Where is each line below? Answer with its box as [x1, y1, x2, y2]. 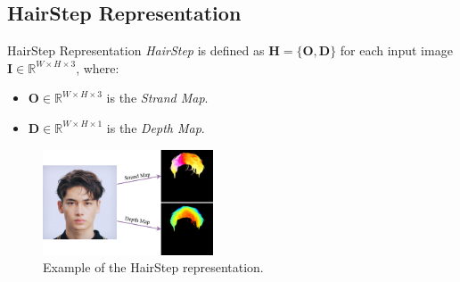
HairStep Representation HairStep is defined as [7, 41, 265, 60]
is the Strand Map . [106, 88, 209, 107]
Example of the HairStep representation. [43, 258, 264, 277]
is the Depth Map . [106, 118, 205, 137]
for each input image [340, 41, 453, 60]
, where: [76, 58, 119, 77]
